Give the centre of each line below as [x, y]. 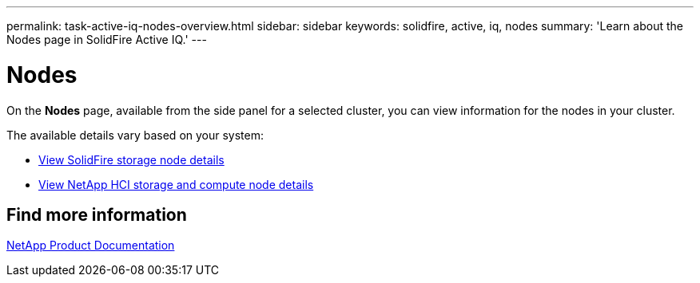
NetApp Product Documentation [91, 246]
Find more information [97, 214]
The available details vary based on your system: [135, 135]
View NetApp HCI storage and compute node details [176, 184]
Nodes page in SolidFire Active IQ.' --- [107, 39]
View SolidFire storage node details [131, 159]
